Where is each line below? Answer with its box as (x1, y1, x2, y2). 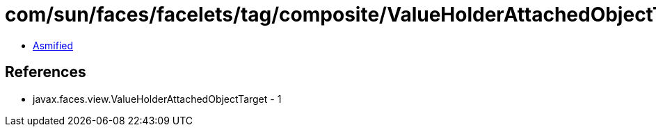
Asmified (33, 39, 74, 51)
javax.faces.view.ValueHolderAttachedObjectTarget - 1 (33, 92, 282, 105)
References (5, 63, 86, 81)
